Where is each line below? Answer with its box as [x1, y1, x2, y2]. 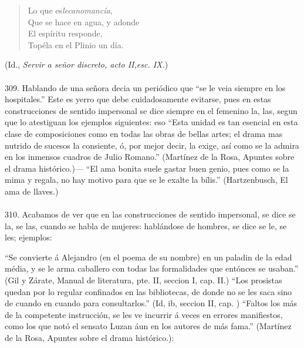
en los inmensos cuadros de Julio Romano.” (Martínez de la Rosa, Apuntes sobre [5, 150, 295, 163]
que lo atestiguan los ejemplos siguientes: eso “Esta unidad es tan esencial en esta [5, 116, 298, 128]
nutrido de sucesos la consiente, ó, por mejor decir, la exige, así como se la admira [5, 139, 299, 151]
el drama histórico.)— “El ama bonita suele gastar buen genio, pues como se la [5, 162, 289, 174]
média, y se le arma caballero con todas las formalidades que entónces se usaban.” [5, 262, 299, 275]
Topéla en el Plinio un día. [28, 38, 124, 51]
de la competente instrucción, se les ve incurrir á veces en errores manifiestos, [5, 308, 283, 320]
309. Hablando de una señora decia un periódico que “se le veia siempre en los [5, 81, 286, 93]
